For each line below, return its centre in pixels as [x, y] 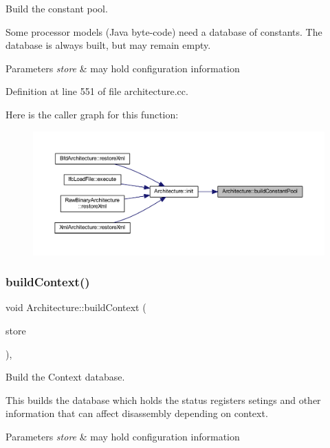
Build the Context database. [65, 377]
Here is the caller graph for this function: [92, 114]
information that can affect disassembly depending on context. [137, 413]
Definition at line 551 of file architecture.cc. [97, 91]
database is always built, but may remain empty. [108, 45]
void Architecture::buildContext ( [76, 307]
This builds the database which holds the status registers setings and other [163, 399]
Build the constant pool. [57, 8]
